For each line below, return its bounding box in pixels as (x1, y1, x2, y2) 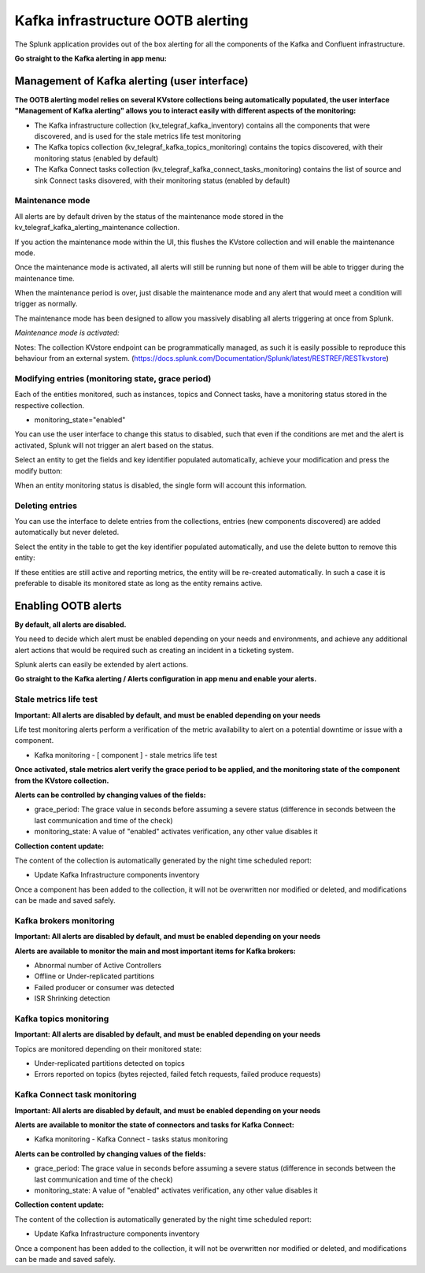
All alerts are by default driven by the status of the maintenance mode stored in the (14, 211, 283, 221)
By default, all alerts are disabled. (14, 619, 127, 629)
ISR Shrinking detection (34, 993, 110, 1004)
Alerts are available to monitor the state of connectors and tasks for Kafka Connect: (14, 1120, 294, 1130)
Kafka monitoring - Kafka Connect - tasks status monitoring (34, 1134, 228, 1144)
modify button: (14, 466, 63, 476)
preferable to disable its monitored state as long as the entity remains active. (14, 578, 263, 588)
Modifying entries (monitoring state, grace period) (14, 373, 212, 384)
